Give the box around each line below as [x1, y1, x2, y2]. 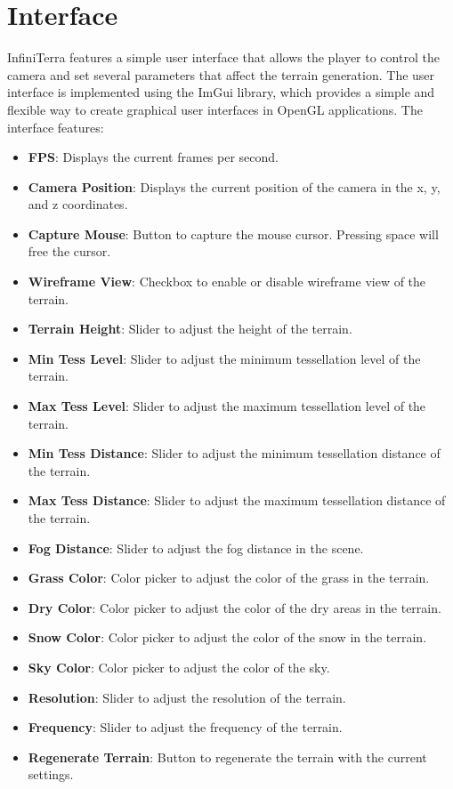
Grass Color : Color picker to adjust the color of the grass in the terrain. [28, 568, 430, 587]
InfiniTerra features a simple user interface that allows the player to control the [7, 48, 440, 67]
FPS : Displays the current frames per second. [28, 148, 279, 166]
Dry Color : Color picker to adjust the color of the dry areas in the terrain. [28, 598, 441, 616]
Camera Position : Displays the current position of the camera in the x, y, [28, 177, 441, 196]
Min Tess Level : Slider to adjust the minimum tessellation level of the [28, 349, 421, 367]
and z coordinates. [28, 195, 128, 213]
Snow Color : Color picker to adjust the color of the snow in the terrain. [28, 628, 427, 647]
